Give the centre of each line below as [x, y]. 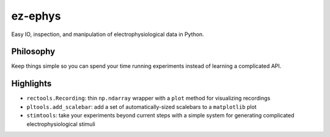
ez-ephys [36, 16]
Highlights [31, 83]
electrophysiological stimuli [61, 124]
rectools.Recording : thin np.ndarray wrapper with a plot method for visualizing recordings [148, 98]
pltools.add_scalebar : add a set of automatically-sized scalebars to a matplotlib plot [141, 106]
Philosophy [33, 52]
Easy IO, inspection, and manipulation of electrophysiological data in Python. [108, 34]
